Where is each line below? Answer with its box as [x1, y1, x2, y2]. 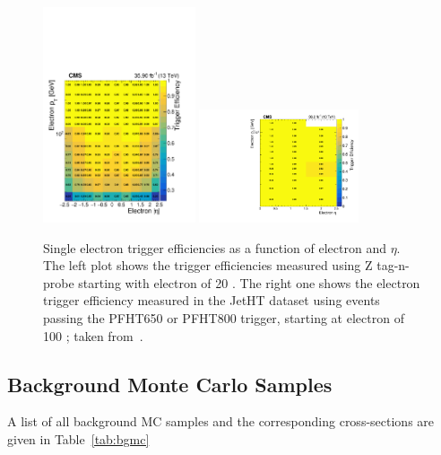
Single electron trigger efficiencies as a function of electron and [43, 238, 386, 257]
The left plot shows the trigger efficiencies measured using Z [43, 256, 373, 275]
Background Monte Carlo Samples [7, 370, 333, 398]
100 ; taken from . [43, 326, 143, 345]
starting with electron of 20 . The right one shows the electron [78, 273, 420, 292]
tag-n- [376, 256, 410, 275]
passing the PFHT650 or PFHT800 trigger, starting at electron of [43, 308, 404, 327]
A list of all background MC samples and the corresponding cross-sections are [7, 412, 435, 431]
